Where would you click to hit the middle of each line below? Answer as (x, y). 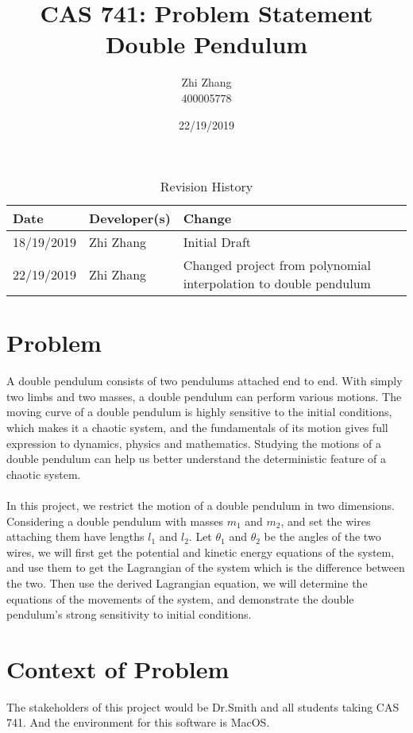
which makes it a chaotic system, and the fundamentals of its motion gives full (197, 427)
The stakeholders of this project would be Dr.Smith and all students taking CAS (203, 706)
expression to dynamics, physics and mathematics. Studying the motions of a (194, 443)
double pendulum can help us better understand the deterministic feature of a (196, 459)
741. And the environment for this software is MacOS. (138, 722)
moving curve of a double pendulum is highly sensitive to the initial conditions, (199, 412)
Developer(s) (130, 218)
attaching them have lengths (75, 536)
